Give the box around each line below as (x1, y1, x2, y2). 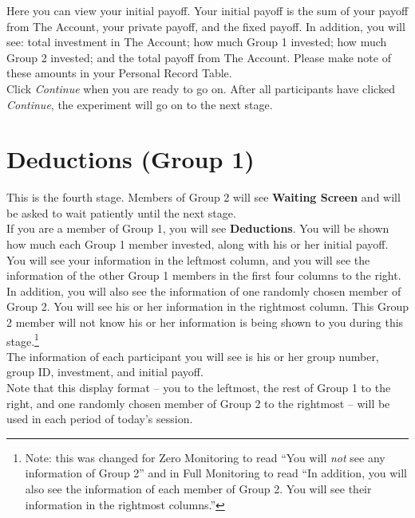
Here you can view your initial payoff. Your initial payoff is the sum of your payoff (6, 2, 409, 18)
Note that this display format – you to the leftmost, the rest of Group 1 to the (6, 379, 391, 396)
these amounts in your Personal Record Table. (6, 65, 232, 81)
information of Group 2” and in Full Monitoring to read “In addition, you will (25, 465, 407, 481)
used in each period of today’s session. (6, 410, 193, 427)
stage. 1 (6, 330, 39, 349)
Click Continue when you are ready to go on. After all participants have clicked (6, 80, 395, 96)
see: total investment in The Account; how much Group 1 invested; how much (6, 33, 387, 50)
